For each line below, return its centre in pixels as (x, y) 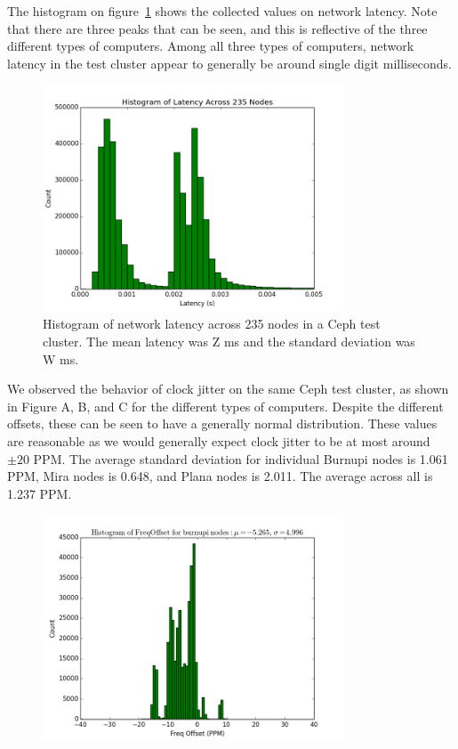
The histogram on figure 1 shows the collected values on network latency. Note (222, 11)
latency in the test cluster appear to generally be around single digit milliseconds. (229, 63)
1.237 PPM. (40, 493)
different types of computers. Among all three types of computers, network (211, 46)
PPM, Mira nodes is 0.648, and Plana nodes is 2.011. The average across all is (220, 476)
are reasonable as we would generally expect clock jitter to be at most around (219, 440)
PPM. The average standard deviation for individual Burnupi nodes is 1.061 (241, 458)
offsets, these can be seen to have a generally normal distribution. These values (222, 423)
